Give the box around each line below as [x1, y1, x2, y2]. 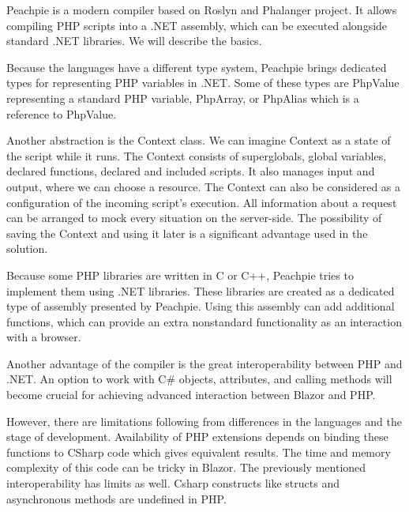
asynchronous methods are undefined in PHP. [6, 490, 227, 506]
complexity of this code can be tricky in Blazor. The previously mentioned [6, 459, 366, 476]
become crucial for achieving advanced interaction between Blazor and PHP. [6, 386, 376, 403]
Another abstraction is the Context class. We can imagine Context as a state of [6, 132, 391, 149]
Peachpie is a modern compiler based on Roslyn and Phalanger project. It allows [6, 2, 397, 17]
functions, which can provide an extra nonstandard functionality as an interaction [6, 313, 402, 329]
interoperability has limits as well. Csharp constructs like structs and [6, 475, 340, 491]
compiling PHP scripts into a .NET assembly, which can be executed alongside [6, 17, 388, 33]
